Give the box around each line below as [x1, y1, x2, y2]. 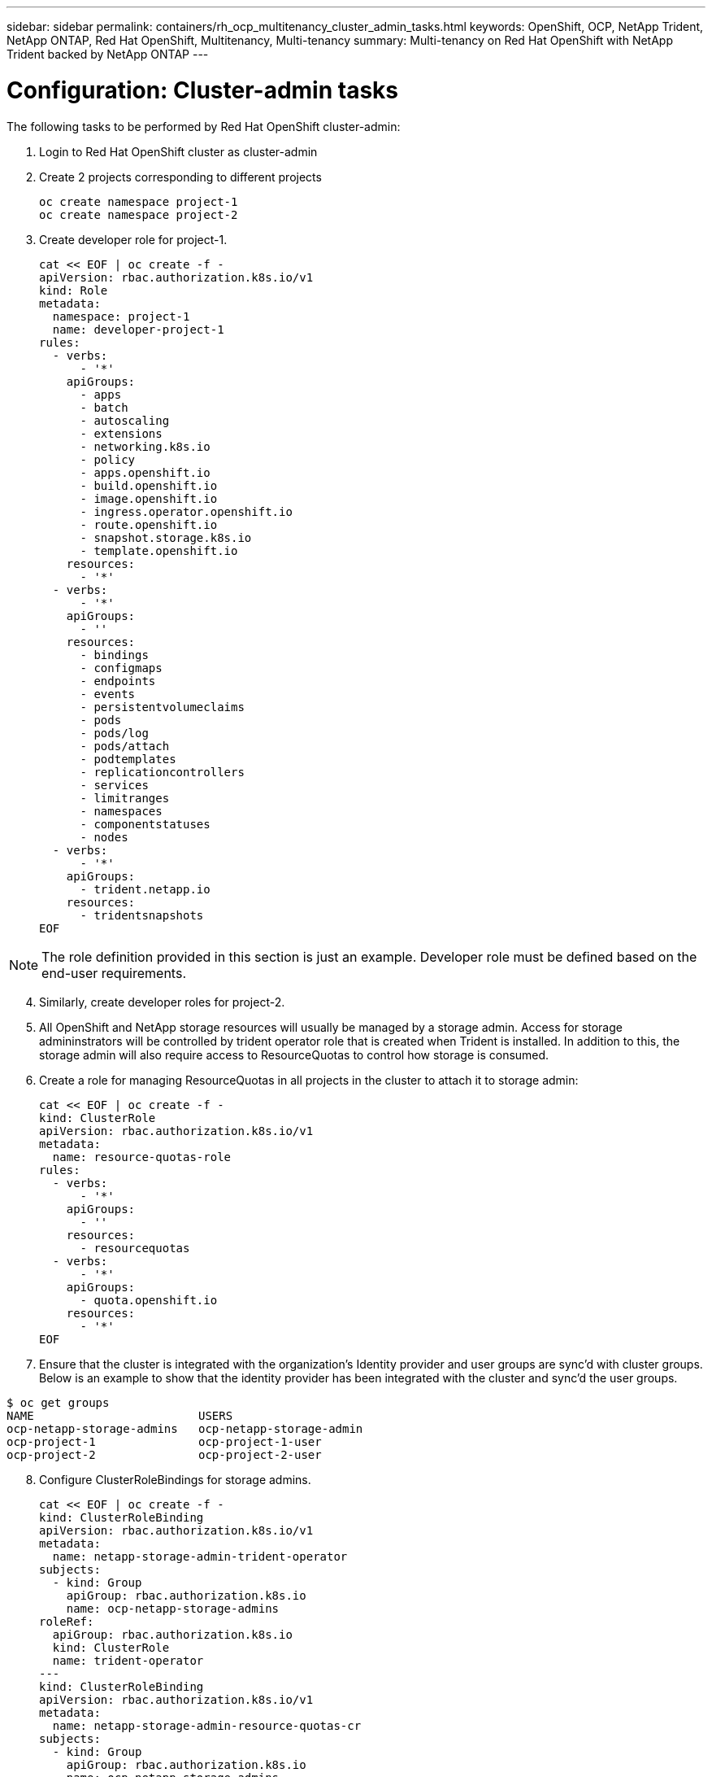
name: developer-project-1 [52, 322, 224, 336]
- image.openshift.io [80, 491, 218, 505]
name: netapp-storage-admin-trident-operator [52, 1549, 348, 1563]
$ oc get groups [7, 1395, 110, 1409]
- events [80, 687, 136, 701]
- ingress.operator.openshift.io [80, 504, 293, 518]
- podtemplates [80, 752, 176, 766]
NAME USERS [7, 1408, 233, 1422]
